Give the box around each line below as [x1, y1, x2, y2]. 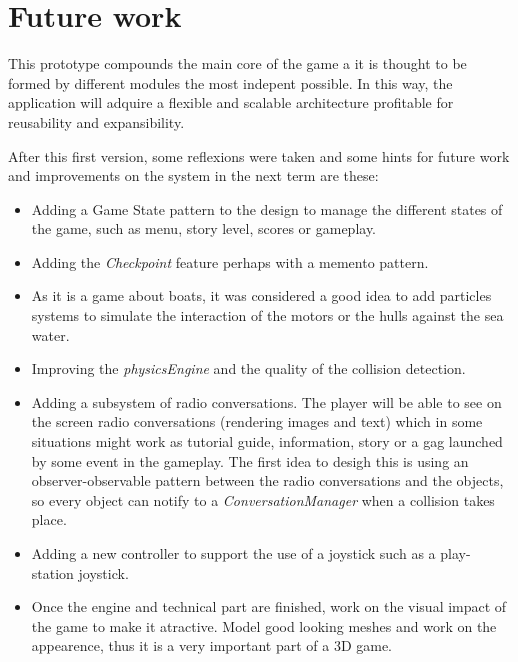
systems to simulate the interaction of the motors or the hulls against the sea [31, 305, 504, 326]
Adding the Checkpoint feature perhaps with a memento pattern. [31, 251, 429, 272]
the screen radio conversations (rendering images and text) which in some [31, 411, 483, 432]
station [31, 562, 74, 583]
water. [31, 324, 70, 345]
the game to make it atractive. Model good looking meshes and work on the [31, 615, 497, 636]
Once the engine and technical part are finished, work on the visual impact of [31, 596, 507, 617]
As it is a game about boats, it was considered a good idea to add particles [31, 285, 492, 306]
